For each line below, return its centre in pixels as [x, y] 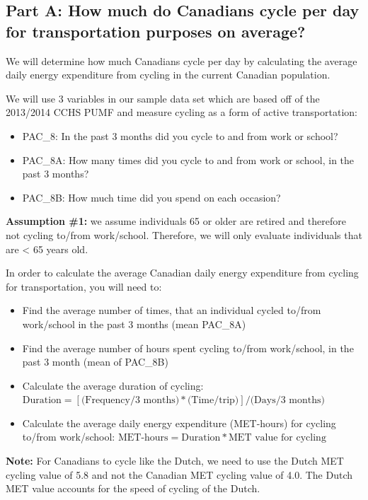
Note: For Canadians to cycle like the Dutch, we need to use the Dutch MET [175, 461]
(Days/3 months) [287, 401]
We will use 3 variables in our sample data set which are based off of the [163, 98]
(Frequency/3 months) [130, 401]
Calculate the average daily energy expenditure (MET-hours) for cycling [179, 423]
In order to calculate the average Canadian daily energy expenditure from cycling [182, 273]
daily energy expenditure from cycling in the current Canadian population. [168, 75]
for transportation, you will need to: [84, 286]
